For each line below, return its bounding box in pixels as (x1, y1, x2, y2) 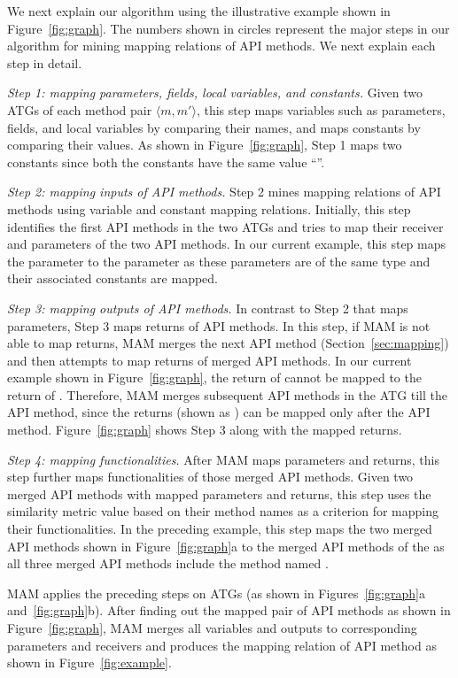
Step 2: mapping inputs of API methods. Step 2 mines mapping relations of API (7, 182, 441, 201)
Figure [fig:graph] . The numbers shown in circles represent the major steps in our (7, 19, 450, 37)
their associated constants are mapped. (7, 269, 218, 288)
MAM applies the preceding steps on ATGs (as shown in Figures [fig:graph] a (7, 583, 425, 602)
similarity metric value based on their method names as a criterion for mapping (7, 502, 439, 520)
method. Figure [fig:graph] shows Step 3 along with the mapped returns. (7, 420, 402, 439)
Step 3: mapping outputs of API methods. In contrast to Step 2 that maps (7, 298, 408, 317)
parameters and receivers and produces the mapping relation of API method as (7, 636, 437, 654)
